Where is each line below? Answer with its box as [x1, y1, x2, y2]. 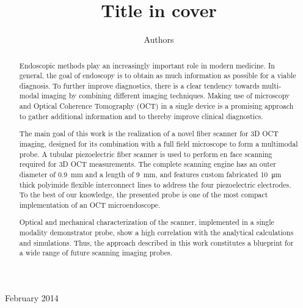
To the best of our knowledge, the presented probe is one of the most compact [19, 189, 268, 200]
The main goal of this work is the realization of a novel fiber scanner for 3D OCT [19, 128, 279, 139]
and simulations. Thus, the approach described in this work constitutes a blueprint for [19, 237, 294, 248]
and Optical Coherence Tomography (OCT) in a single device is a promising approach [19, 101, 294, 111]
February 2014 [5, 291, 59, 304]
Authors [144, 33, 174, 46]
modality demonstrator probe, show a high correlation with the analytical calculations [19, 227, 294, 238]
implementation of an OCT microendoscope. [19, 199, 161, 210]
